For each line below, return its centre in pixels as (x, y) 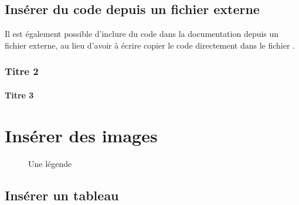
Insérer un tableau (62, 195)
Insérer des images (81, 135)
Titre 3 (19, 95)
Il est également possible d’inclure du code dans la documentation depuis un (142, 34)
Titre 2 (22, 71)
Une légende (50, 163)
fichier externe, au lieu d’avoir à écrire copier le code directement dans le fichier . (150, 45)
